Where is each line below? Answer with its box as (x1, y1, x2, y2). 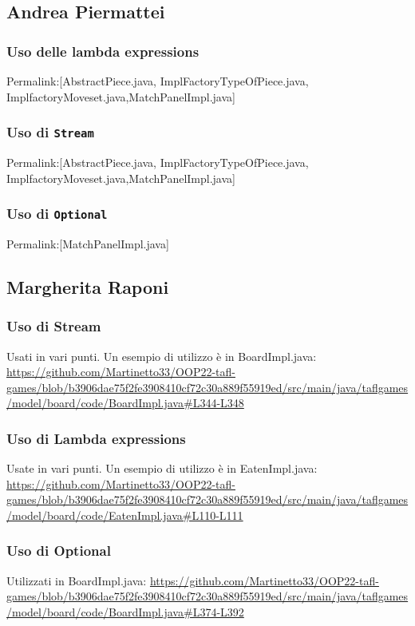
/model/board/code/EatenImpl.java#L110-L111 (6, 506, 243, 523)
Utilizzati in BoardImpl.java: (6, 572, 147, 588)
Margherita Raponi (6, 274, 169, 299)
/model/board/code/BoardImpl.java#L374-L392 (6, 603, 244, 620)
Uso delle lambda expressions (6, 41, 200, 61)
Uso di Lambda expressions (6, 428, 186, 448)
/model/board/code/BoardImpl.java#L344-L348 (6, 394, 244, 411)
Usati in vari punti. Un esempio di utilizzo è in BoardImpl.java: (6, 347, 317, 364)
